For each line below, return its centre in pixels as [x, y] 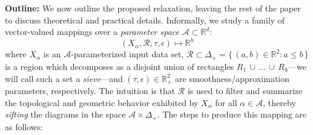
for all [226, 102]
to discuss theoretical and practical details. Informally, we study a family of [145, 20]
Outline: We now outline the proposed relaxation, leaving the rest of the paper [153, 8]
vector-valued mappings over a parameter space [92, 32]
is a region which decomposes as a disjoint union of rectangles [120, 66]
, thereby [279, 102]
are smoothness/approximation [232, 78]
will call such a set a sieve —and [64, 78]
